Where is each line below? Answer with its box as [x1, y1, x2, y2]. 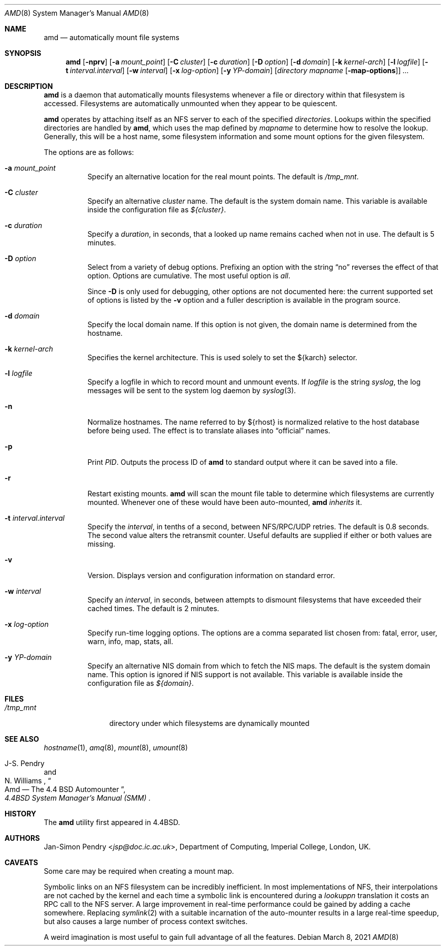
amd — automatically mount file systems [44, 33, 180, 42]
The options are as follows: [44, 148, 134, 156]
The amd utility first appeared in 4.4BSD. [44, 818, 180, 827]
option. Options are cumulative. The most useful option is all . [87, 271, 291, 280]
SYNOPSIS [5, 49, 42, 57]
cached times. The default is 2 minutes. [87, 604, 219, 613]
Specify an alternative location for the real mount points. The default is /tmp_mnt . [87, 172, 359, 181]
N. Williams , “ [5, 776, 51, 785]
